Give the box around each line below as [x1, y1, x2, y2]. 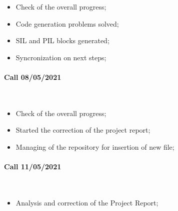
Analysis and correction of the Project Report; [15, 197, 158, 207]
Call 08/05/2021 [4, 71, 61, 82]
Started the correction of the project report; [15, 125, 150, 135]
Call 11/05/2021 [4, 161, 61, 172]
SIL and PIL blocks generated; [15, 35, 109, 46]
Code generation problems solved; [15, 18, 119, 29]
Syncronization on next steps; [15, 52, 106, 62]
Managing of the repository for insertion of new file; [15, 141, 174, 152]
